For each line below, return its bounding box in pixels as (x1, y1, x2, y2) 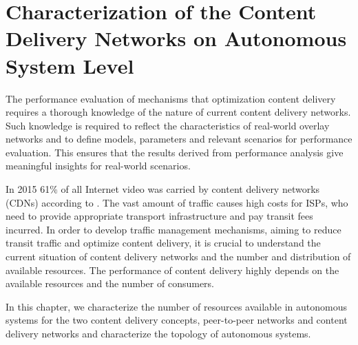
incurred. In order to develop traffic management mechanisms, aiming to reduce (6, 222, 341, 236)
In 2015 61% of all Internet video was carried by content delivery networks (6, 182, 320, 196)
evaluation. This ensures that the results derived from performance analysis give (6, 145, 344, 159)
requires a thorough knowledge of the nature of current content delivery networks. (6, 105, 351, 119)
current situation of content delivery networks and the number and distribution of (6, 249, 351, 264)
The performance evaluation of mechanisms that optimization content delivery (6, 91, 336, 105)
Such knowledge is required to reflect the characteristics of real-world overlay (6, 118, 330, 132)
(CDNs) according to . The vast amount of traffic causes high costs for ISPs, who (6, 195, 348, 209)
